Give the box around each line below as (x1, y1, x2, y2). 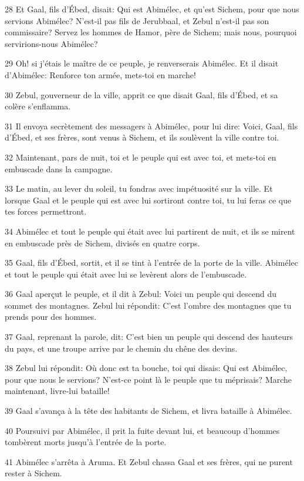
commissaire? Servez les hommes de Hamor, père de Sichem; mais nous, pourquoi (5, 26, 297, 38)
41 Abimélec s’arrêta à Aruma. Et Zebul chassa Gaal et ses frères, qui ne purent (5, 455, 293, 467)
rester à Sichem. (5, 467, 62, 479)
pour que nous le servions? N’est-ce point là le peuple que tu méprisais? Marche (5, 373, 292, 385)
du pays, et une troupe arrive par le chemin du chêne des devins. (5, 342, 238, 354)
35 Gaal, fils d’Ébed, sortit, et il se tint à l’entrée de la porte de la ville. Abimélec (5, 256, 298, 269)
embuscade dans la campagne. (5, 162, 113, 175)
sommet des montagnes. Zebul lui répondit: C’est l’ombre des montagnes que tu (5, 299, 292, 311)
